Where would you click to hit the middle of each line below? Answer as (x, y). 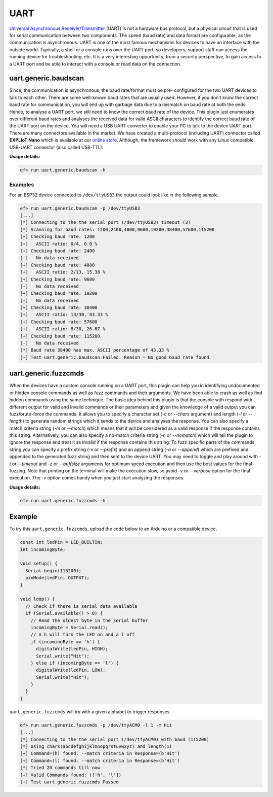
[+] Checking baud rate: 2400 (57, 251)
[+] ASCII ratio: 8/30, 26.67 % (63, 329)
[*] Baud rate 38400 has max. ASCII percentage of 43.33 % (95, 350)
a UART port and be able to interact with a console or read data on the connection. (95, 64)
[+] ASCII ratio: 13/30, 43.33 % (64, 315)
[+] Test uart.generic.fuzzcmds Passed (69, 782)
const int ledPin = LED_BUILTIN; (61, 542)
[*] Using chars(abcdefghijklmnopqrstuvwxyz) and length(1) (96, 747)
